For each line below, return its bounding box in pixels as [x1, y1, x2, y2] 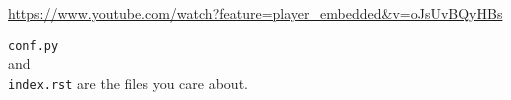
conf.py [8, 38, 59, 53]
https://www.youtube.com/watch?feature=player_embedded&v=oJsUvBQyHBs [8, 3, 503, 23]
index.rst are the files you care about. [8, 72, 248, 93]
